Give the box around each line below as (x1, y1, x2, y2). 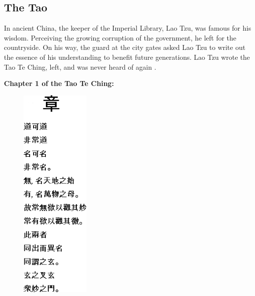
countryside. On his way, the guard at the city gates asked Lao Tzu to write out (4, 42, 246, 52)
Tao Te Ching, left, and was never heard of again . (4, 61, 156, 72)
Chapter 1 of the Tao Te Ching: (4, 78, 114, 88)
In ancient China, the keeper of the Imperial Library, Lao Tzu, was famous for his (4, 23, 251, 33)
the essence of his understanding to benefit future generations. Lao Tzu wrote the (4, 51, 250, 62)
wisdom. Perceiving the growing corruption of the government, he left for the (4, 32, 237, 42)
